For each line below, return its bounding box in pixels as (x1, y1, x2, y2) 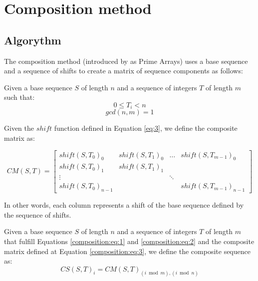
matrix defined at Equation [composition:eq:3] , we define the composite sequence (4, 246, 251, 256)
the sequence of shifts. (4, 209, 71, 220)
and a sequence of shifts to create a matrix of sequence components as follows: (4, 65, 243, 76)
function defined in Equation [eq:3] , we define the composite (54, 123, 238, 133)
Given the (4, 123, 34, 133)
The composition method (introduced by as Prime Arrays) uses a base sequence (4, 55, 248, 66)
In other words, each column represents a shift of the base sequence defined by (4, 200, 244, 210)
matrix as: (4, 133, 35, 143)
